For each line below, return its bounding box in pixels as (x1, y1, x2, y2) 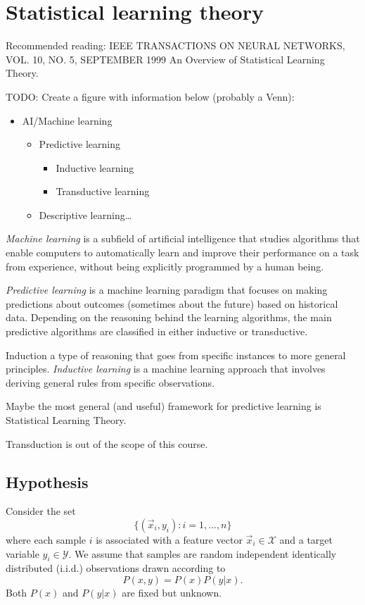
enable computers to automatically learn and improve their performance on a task (6, 245, 359, 260)
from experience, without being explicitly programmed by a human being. (6, 258, 324, 273)
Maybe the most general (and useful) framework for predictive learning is (6, 399, 321, 413)
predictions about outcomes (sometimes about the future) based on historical (6, 296, 338, 311)
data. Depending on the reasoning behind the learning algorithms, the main (6, 310, 332, 325)
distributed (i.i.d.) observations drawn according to (6, 561, 226, 575)
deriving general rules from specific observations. (6, 375, 214, 389)
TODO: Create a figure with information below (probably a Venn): (6, 89, 295, 104)
